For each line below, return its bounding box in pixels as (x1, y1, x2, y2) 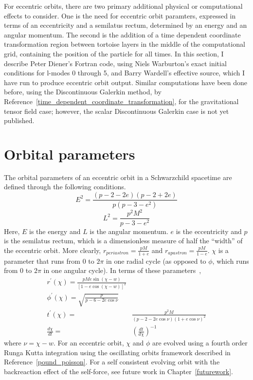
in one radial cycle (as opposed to (106, 255, 206, 266)
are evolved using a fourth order (152, 338, 248, 348)
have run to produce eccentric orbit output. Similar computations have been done (4, 77, 248, 87)
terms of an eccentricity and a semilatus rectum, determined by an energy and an (4, 20, 247, 30)
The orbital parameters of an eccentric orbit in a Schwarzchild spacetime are (4, 172, 232, 182)
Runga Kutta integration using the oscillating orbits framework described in (4, 347, 231, 357)
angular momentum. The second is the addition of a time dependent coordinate (4, 29, 241, 39)
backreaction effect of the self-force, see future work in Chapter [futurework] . (4, 366, 233, 377)
